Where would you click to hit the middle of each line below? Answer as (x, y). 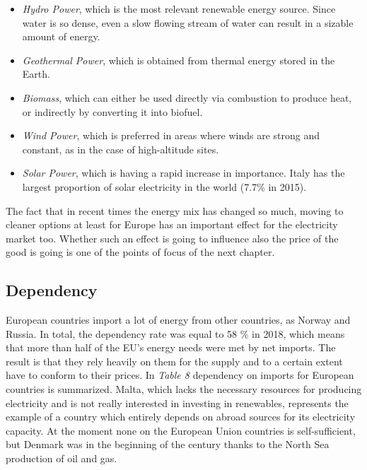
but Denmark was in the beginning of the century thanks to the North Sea (168, 444)
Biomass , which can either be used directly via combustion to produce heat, (187, 97)
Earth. (36, 74)
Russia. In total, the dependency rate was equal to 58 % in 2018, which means (175, 333)
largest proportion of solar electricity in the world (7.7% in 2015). (164, 186)
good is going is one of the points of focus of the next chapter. (140, 252)
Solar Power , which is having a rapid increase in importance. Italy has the (183, 173)
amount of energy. (61, 36)
